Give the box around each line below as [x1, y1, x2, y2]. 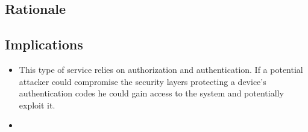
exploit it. [19, 98, 55, 111]
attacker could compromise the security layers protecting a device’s [19, 75, 266, 87]
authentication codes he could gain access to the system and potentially [19, 87, 284, 99]
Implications [5, 35, 83, 54]
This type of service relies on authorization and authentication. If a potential [19, 63, 303, 75]
